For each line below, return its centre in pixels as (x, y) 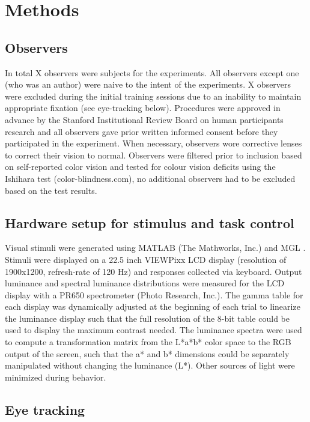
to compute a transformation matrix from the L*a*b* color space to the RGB (148, 342)
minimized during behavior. (56, 377)
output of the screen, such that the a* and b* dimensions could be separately (147, 353)
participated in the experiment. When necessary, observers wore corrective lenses (153, 143)
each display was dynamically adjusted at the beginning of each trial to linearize (153, 306)
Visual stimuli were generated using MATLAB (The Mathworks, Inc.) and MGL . (155, 248)
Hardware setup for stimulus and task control (150, 222)
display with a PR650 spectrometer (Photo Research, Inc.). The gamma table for (154, 294)
